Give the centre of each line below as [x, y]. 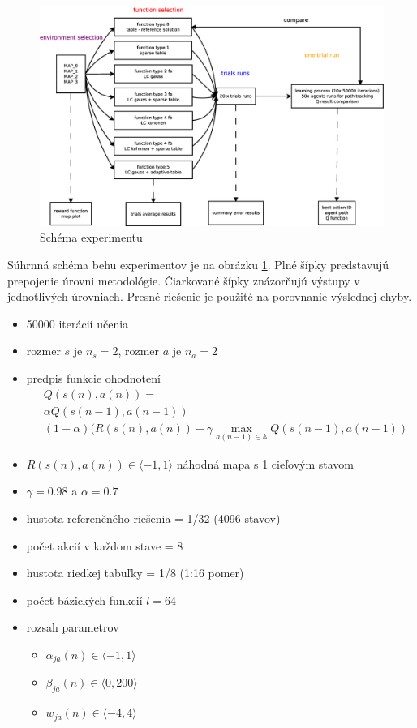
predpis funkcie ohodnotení [93, 377]
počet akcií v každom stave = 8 [105, 545]
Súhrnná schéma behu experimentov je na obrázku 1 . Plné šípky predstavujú [198, 264]
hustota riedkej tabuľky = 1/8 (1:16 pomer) [135, 573]
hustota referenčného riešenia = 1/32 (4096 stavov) [153, 518]
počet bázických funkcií [84, 600]
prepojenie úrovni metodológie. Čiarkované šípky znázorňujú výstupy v [184, 280]
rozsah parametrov [73, 627]
